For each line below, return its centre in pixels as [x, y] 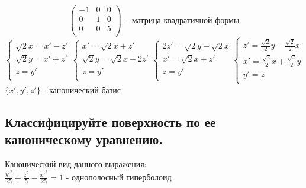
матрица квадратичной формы [186, 20]
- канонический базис [82, 89]
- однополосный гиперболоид [119, 176]
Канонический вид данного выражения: [76, 164]
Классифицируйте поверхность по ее [110, 121]
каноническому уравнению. [84, 139]
